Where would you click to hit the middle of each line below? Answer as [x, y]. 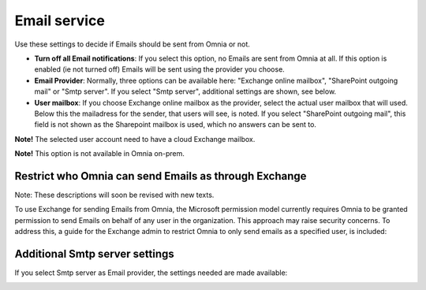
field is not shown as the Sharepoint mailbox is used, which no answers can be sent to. [176, 125]
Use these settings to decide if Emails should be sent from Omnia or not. [132, 44]
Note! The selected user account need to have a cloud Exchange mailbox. [135, 139]
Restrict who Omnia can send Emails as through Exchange [161, 176]
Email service [60, 20]
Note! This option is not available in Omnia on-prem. [99, 154]
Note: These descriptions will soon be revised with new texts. [114, 195]
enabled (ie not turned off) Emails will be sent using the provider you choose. [160, 69]
